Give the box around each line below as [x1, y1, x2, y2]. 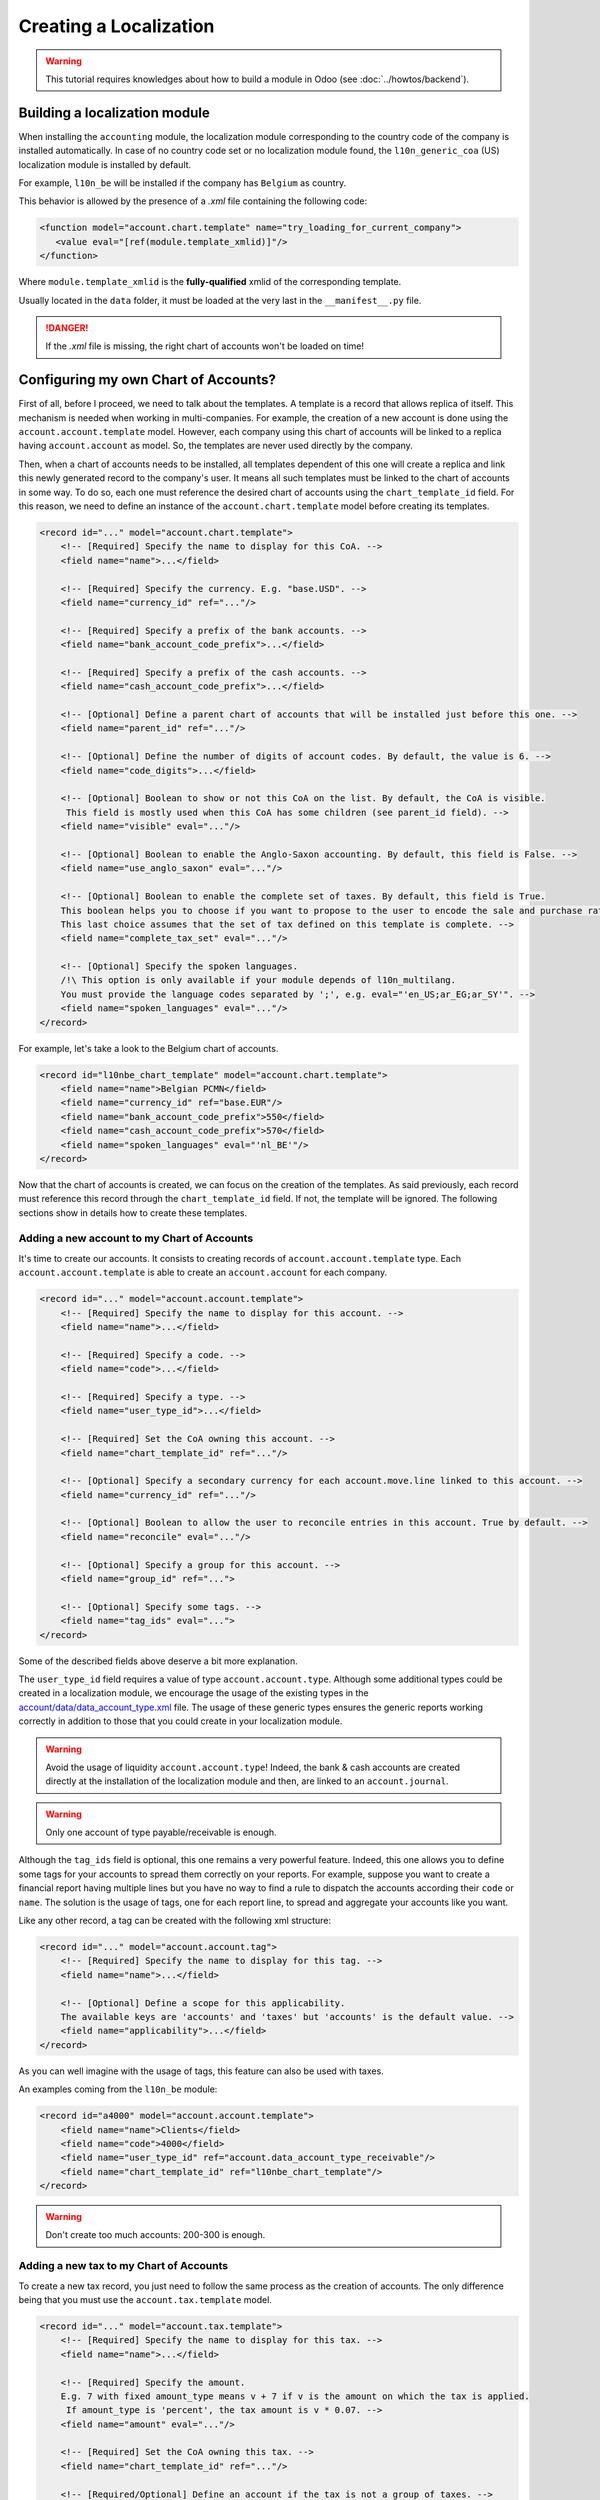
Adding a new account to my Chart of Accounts [18, 1231, 254, 1245]
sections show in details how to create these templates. [18, 1206, 248, 1219]
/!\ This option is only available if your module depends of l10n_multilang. [60, 975, 457, 986]
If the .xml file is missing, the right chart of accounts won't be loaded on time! [45, 340, 365, 352]
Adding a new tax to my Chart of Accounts [18, 2259, 229, 2273]
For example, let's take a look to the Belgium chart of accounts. [18, 1042, 279, 1054]
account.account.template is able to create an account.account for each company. [18, 1266, 388, 1279]
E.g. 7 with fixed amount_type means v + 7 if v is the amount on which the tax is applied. [60, 2390, 530, 2402]
